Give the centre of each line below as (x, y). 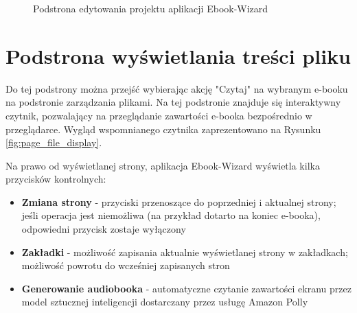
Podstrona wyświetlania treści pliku (178, 55)
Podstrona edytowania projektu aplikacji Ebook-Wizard (151, 8)
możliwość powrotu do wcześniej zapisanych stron (126, 265)
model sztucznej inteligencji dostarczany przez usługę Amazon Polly (165, 302)
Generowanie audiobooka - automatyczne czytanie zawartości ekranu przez (186, 288)
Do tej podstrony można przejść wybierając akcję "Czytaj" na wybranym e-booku (177, 88)
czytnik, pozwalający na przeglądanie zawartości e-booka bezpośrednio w (159, 115)
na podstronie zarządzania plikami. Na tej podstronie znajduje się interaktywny (173, 102)
